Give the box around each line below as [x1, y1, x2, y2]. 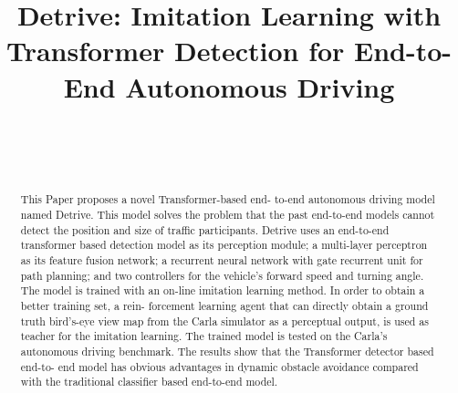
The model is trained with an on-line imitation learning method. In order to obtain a [20, 283, 425, 298]
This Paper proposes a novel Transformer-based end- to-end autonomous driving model [20, 191, 435, 207]
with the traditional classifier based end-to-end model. [20, 374, 278, 389]
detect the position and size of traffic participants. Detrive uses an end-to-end [20, 222, 390, 237]
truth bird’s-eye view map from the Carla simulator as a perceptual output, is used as [20, 313, 429, 328]
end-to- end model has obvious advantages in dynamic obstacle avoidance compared [20, 358, 419, 374]
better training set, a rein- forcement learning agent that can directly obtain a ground [20, 298, 429, 314]
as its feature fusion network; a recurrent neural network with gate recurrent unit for [20, 253, 423, 268]
